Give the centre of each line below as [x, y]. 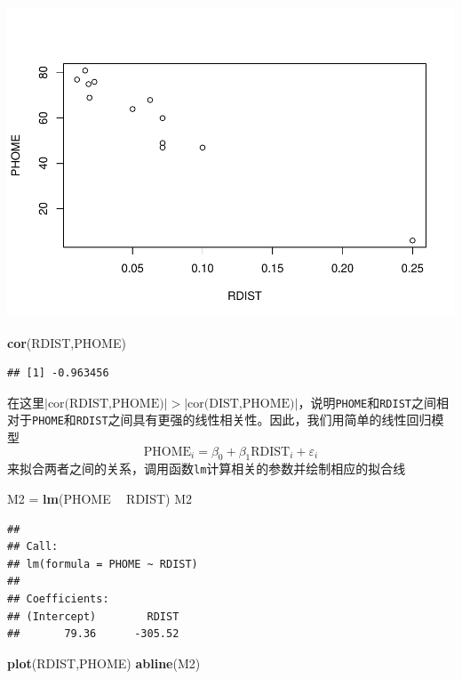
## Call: [33, 547]
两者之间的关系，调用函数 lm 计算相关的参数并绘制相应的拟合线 [225, 469]
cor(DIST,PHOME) [241, 404]
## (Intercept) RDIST [93, 616]
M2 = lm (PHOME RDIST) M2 [100, 499]
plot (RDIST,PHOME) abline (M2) [104, 663]
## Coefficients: [58, 599]
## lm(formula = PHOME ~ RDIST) [103, 564]
